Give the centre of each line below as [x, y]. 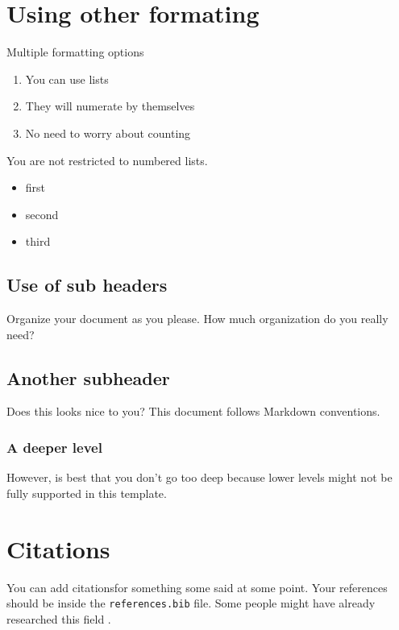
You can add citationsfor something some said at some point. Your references [197, 587]
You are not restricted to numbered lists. [107, 160]
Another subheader [88, 377]
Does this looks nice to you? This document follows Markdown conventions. [193, 411]
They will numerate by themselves [110, 106]
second [42, 214]
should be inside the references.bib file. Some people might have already [191, 603]
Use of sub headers [87, 285]
